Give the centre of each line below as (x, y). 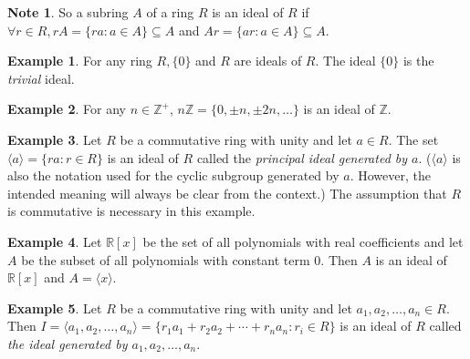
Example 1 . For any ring (80, 61)
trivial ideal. (41, 78)
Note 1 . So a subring (68, 12)
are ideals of (268, 61)
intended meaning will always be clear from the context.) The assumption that (227, 193)
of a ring (170, 12)
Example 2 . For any (67, 109)
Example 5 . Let (55, 308)
